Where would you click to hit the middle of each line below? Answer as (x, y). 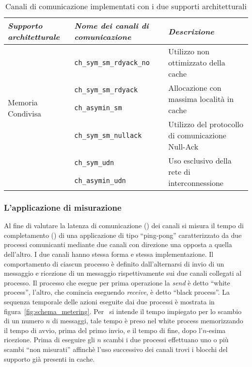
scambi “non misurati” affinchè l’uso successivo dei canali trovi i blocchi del (116, 349)
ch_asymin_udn (100, 181)
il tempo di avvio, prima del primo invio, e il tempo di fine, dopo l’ (103, 330)
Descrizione (191, 31)
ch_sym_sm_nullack (108, 135)
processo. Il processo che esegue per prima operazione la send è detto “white (117, 282)
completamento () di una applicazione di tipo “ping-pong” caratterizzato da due (123, 235)
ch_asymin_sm (98, 108)
